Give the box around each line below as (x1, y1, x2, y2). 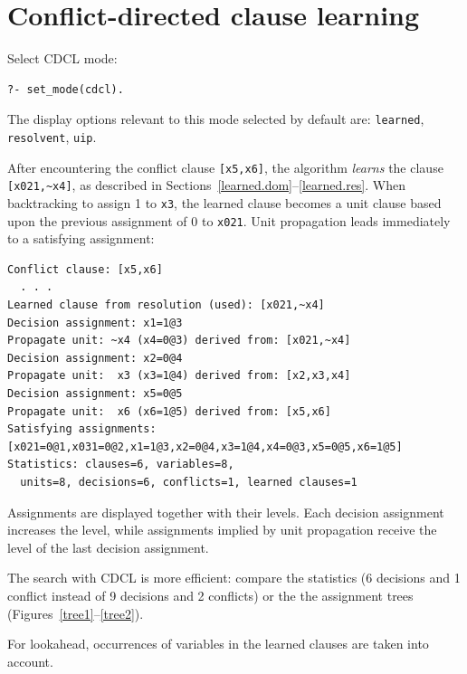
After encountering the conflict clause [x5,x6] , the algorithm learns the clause (7, 157, 443, 176)
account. (7, 651, 53, 670)
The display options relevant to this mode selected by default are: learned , (7, 109, 424, 128)
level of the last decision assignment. (7, 537, 209, 556)
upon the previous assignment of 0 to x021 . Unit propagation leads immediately (7, 211, 451, 230)
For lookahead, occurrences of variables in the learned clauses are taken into (7, 634, 429, 653)
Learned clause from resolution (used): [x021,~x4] (7, 299, 325, 312)
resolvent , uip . (7, 127, 97, 146)
